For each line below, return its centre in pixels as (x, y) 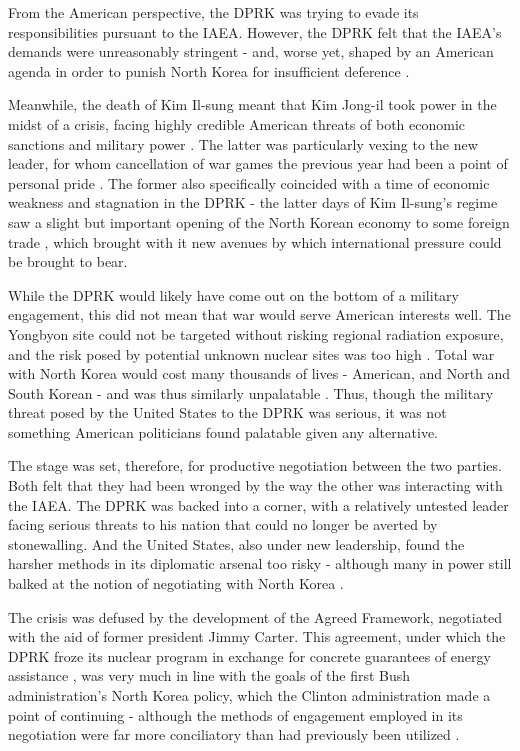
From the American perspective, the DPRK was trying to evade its (213, 12)
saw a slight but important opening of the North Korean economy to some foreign (259, 221)
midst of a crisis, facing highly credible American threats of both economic (237, 123)
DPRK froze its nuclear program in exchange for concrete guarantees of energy (249, 655)
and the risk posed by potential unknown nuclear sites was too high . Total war (251, 353)
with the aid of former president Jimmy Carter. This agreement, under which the (257, 636)
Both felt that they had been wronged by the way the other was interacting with (255, 485)
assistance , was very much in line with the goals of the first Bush (209, 675)
